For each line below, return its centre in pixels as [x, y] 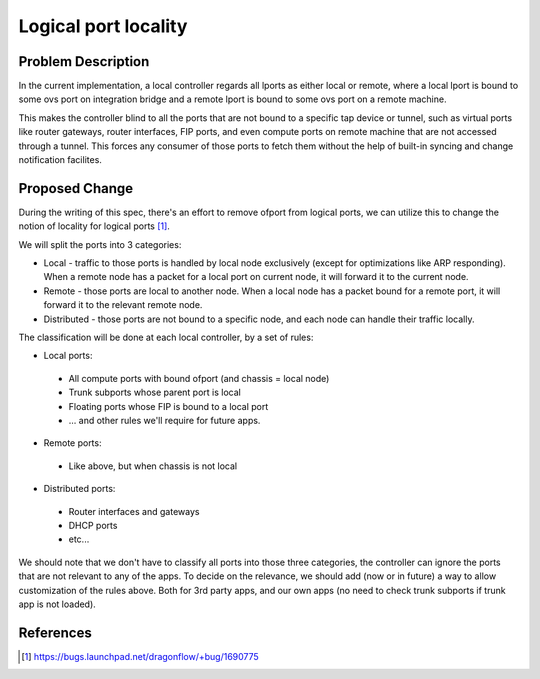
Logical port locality [103, 26]
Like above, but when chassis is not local [153, 466]
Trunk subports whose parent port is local [155, 392]
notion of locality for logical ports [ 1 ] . [94, 226]
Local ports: [68, 356]
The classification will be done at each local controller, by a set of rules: [166, 337]
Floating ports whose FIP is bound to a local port [168, 406]
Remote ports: [72, 443]
